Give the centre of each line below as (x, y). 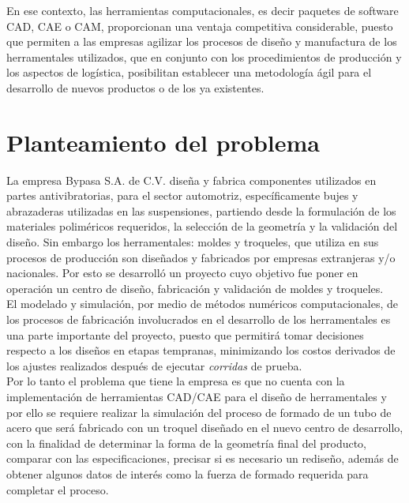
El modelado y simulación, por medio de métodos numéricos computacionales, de (203, 304)
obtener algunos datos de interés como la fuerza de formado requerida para (188, 473)
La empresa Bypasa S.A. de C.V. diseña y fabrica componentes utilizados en (191, 180)
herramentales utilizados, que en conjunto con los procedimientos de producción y (204, 56)
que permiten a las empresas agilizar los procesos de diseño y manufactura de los (202, 41)
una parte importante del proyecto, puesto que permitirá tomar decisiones (185, 334)
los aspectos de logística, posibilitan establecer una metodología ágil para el (189, 72)
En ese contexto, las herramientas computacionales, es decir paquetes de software (203, 10)
